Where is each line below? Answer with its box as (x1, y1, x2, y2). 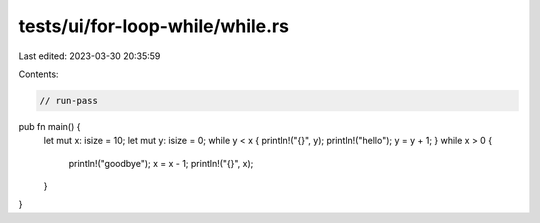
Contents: (18, 68, 59, 80)
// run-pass (39, 95, 99, 106)
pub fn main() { (18, 120, 81, 132)
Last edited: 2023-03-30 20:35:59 (18, 50, 161, 62)
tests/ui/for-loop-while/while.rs (18, 15, 290, 37)
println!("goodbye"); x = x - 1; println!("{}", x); (68, 157, 254, 169)
